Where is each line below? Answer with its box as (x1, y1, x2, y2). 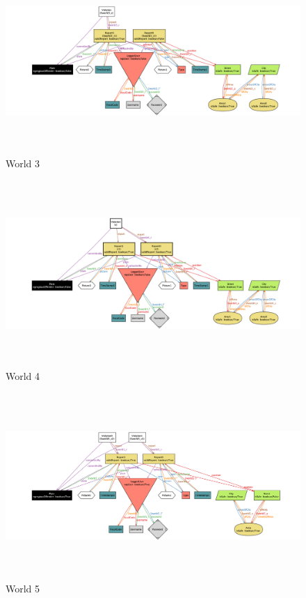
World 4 (6, 369, 40, 383)
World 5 (6, 581, 40, 595)
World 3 (6, 156, 40, 171)
